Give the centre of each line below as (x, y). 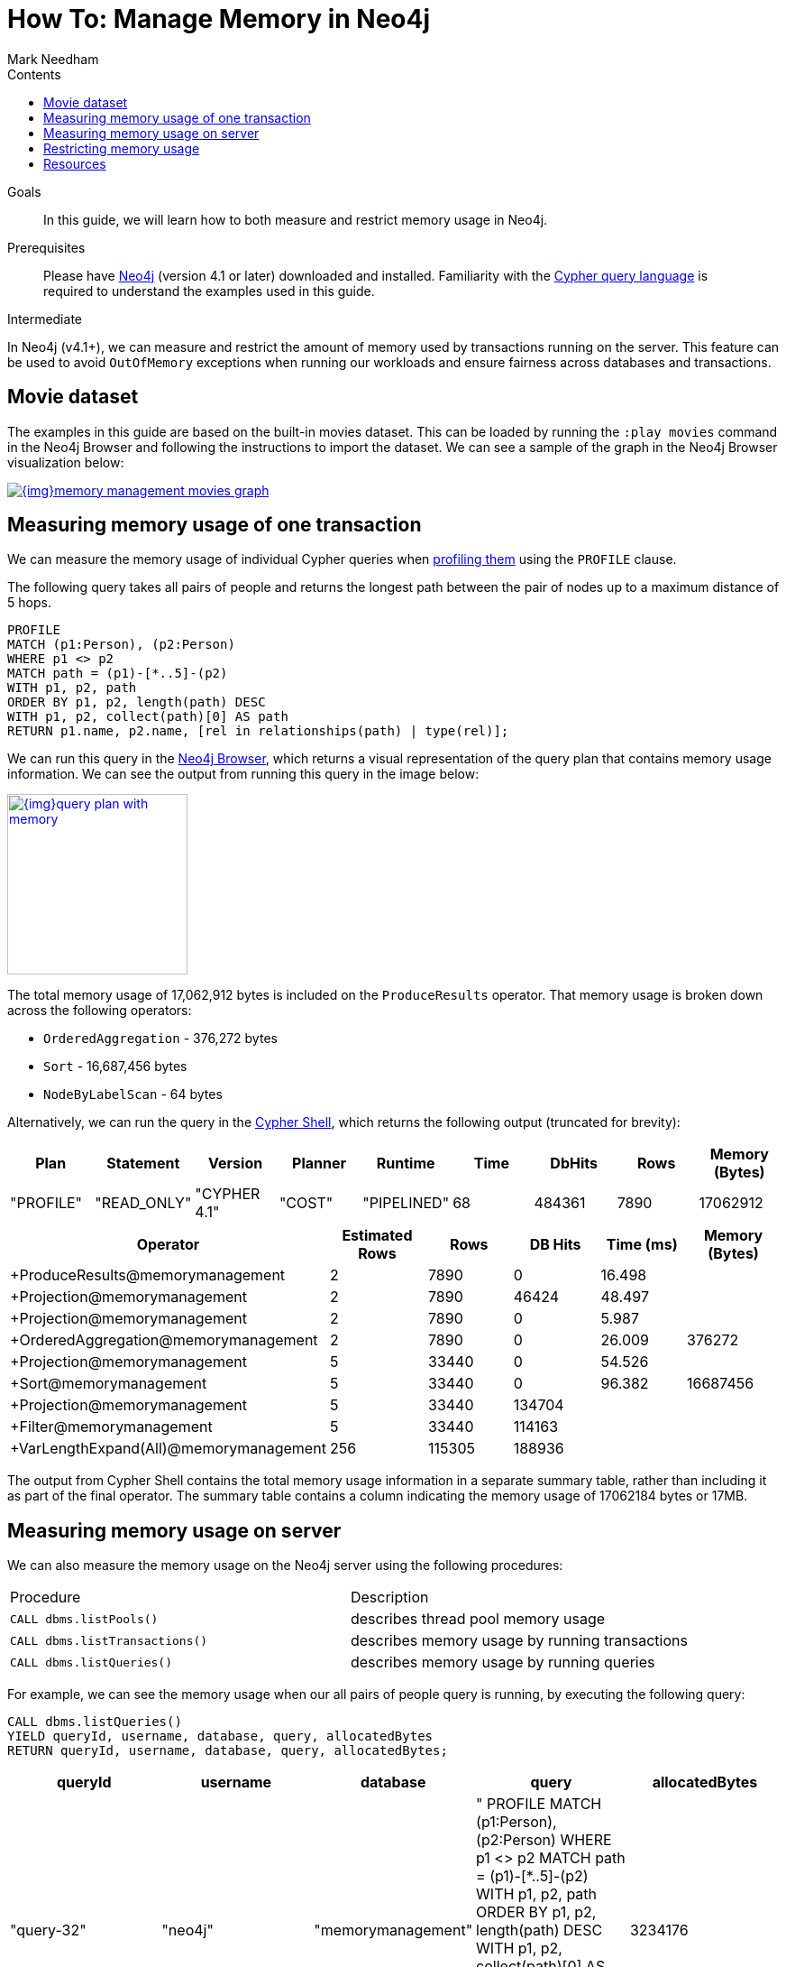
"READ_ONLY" (143, 1203)
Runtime (406, 1164)
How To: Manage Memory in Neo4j (219, 19)
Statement (143, 1164)
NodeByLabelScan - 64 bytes (133, 1094)
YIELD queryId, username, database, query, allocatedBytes (220, 1736)
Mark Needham (53, 59)
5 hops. (29, 603)
